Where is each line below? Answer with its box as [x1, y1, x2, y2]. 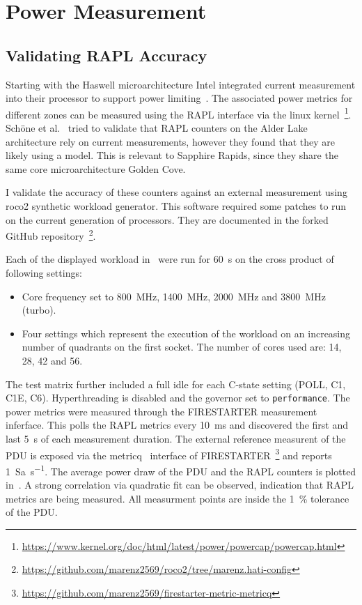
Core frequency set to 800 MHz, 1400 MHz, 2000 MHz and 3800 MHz [22, 289, 326, 303]
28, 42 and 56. [22, 353, 83, 367]
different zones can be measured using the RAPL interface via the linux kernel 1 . [6, 105, 352, 121]
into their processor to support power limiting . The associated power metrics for [6, 91, 353, 105]
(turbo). [22, 302, 56, 317]
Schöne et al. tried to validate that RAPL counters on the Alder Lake [6, 121, 308, 135]
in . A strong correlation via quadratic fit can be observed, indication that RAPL [6, 477, 354, 492]
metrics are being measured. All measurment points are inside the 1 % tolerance [6, 491, 349, 505]
